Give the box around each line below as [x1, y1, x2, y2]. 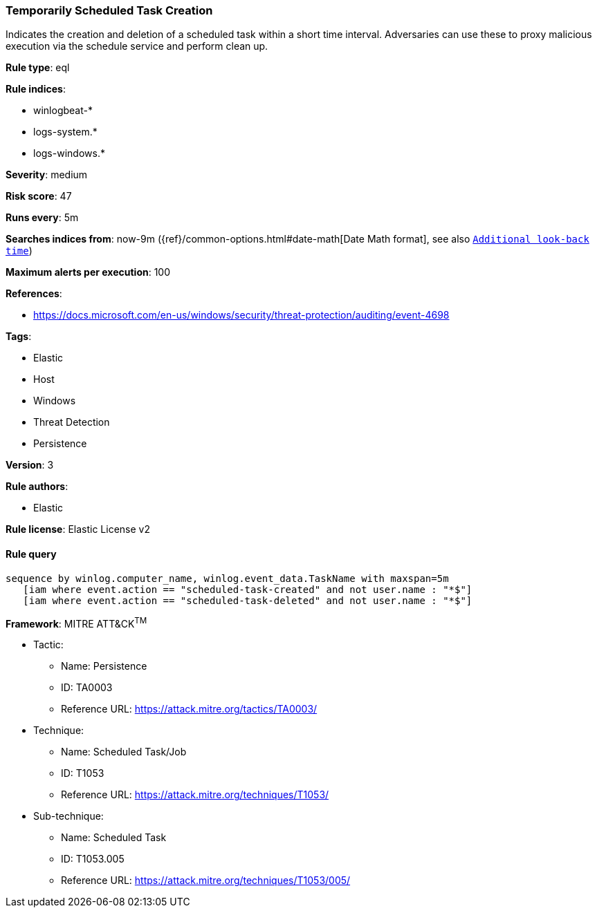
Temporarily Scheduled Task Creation [6, 3, 213, 17]
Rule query [6, 547, 57, 560]
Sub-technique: [33, 810, 104, 822]
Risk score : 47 [6, 190, 72, 203]
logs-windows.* [33, 147, 105, 160]
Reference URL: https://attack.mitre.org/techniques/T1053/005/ [61, 874, 351, 887]
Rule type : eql [6, 62, 70, 74]
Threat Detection [33, 416, 110, 429]
